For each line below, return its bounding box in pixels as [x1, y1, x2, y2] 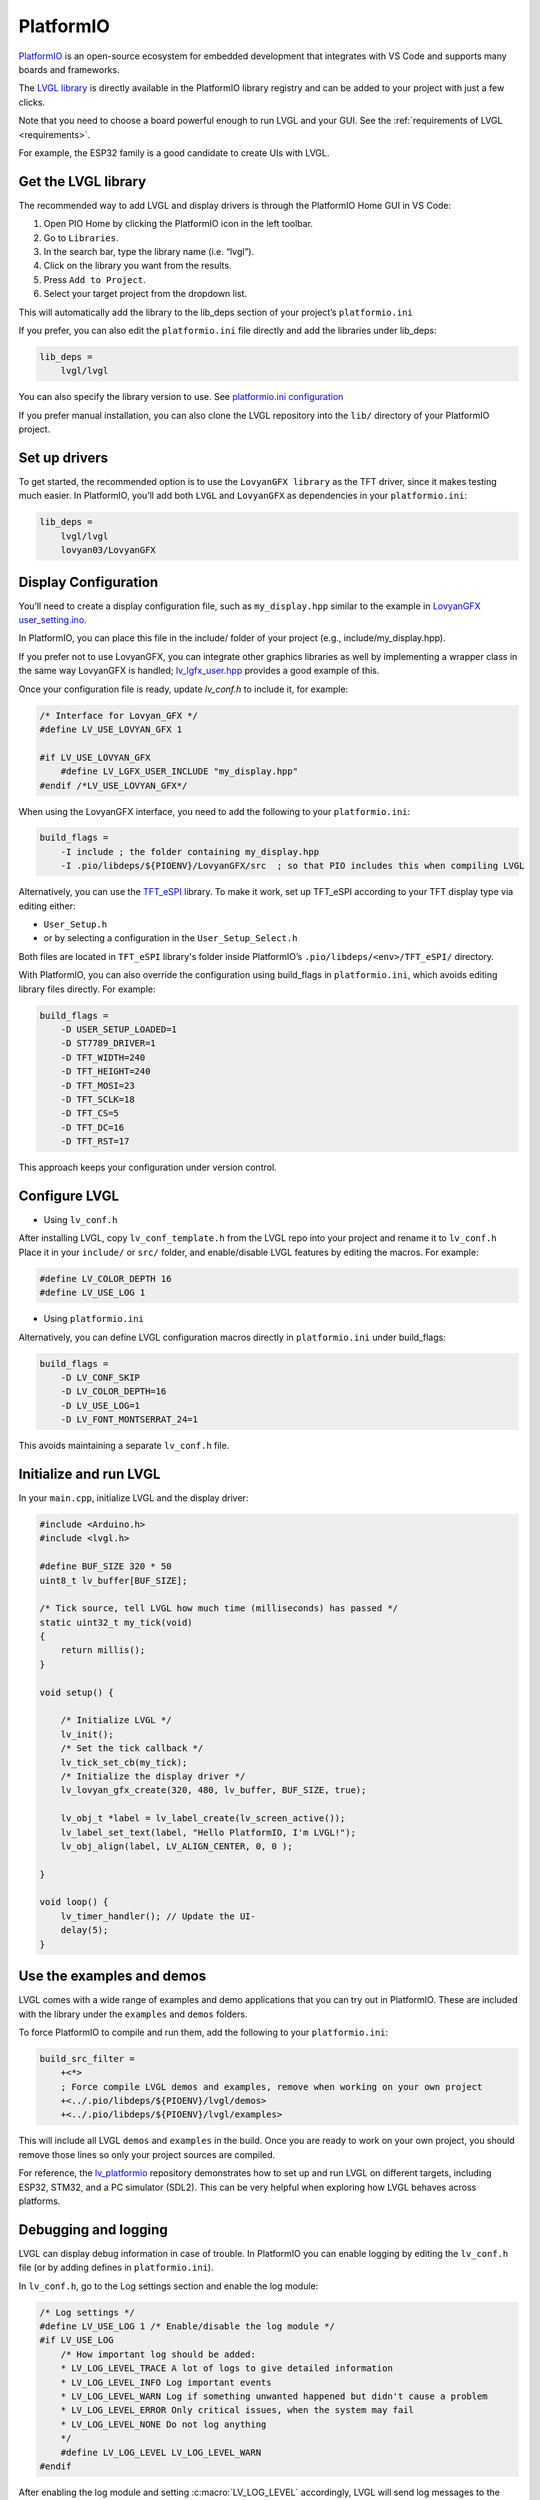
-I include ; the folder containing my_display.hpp [60, 846, 320, 857]
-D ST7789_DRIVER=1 [60, 1038, 157, 1049]
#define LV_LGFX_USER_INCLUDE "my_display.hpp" [60, 766, 299, 777]
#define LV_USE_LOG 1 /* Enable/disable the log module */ [39, 2321, 335, 2332]
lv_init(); [60, 1728, 114, 1740]
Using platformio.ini [43, 1313, 145, 1325]
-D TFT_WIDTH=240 [60, 1051, 146, 1063]
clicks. [18, 96, 45, 108]
